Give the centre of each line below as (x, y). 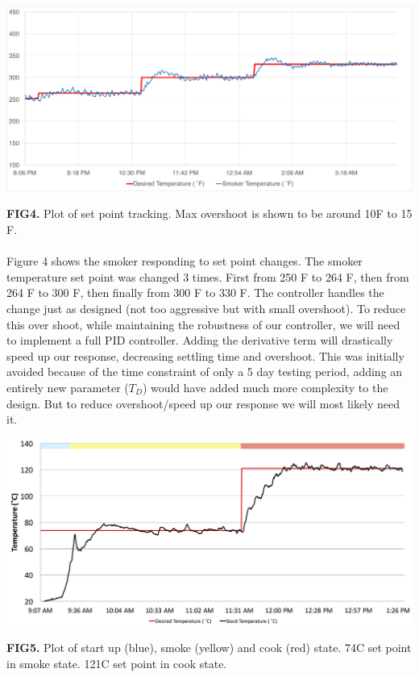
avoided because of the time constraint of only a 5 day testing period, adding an (205, 372)
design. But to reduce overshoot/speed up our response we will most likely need (203, 403)
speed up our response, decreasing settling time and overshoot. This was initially (205, 355)
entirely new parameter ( (68, 387)
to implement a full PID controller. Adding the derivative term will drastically (200, 340)
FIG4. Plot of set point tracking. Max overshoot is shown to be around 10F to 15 (209, 213)
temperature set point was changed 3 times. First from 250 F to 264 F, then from (208, 276)
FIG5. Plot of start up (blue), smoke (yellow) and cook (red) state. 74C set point (209, 648)
